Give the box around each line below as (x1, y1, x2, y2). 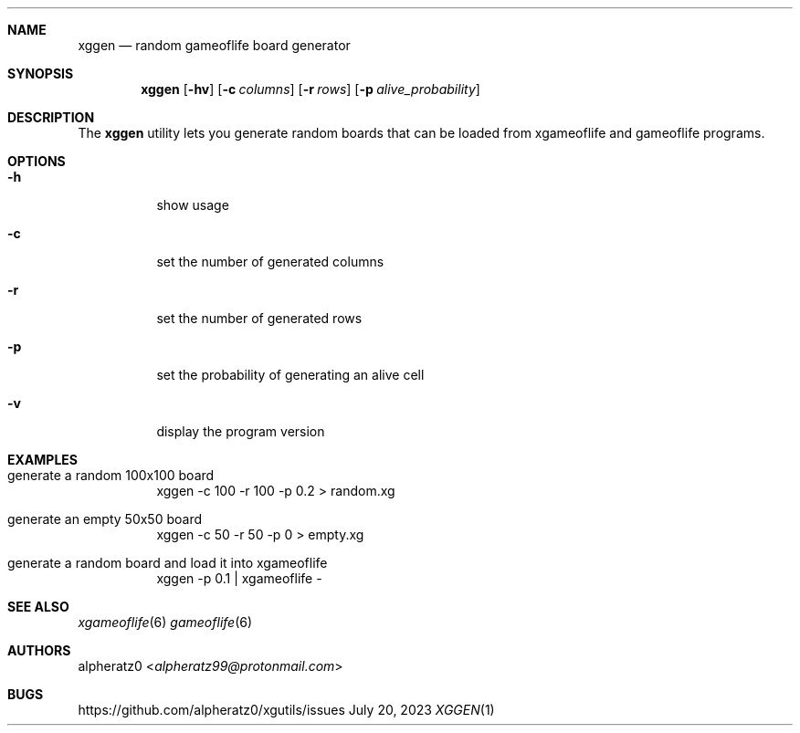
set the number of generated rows (156, 310, 363, 326)
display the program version (156, 424, 325, 439)
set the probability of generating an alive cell (156, 367, 425, 382)
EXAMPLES (7, 452, 78, 467)
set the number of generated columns (156, 254, 384, 269)
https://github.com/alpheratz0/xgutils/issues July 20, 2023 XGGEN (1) (78, 702, 495, 717)
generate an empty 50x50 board (7, 511, 203, 527)
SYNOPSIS (7, 66, 74, 81)
